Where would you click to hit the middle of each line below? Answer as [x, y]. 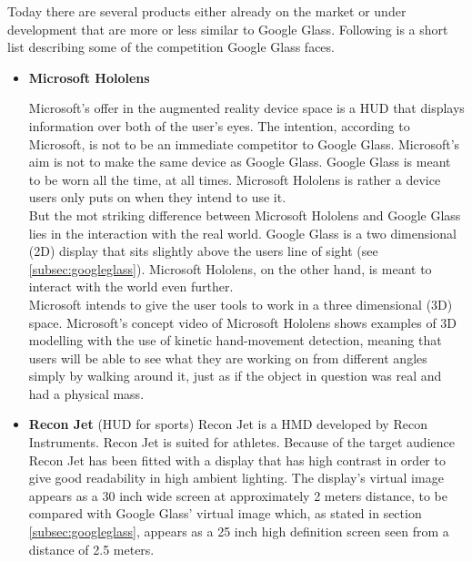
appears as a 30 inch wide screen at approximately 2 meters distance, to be [238, 495]
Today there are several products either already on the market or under [207, 11]
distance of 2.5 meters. [91, 549]
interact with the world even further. [131, 286]
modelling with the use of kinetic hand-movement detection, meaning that [235, 340]
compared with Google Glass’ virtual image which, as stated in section [225, 513]
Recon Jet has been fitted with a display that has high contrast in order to [237, 460]
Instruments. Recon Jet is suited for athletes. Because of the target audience [241, 442]
